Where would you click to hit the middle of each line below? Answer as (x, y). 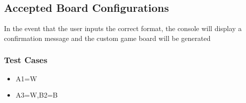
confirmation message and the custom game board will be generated (107, 38)
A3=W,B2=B (37, 95)
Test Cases (26, 60)
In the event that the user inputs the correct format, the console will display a (123, 28)
